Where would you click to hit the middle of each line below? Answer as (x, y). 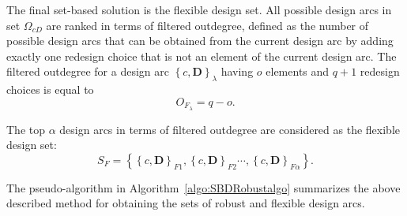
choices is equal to (50, 89)
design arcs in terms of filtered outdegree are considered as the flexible (230, 129)
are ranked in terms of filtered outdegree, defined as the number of (207, 25)
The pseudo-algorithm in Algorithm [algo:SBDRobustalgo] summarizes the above (203, 187)
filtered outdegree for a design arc (88, 71)
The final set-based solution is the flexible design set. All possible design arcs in (199, 9)
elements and (298, 71)
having (237, 71)
